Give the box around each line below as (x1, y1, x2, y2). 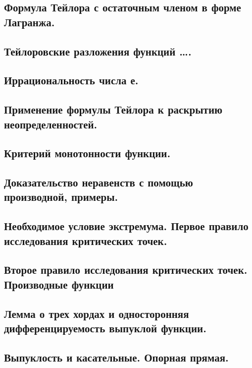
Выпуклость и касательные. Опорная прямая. (4, 349, 229, 365)
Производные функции (4, 276, 114, 292)
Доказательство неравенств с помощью (4, 175, 193, 190)
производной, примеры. (4, 189, 118, 204)
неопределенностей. (4, 116, 98, 131)
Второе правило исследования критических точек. (4, 262, 248, 277)
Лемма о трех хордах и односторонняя (4, 306, 189, 321)
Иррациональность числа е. (4, 72, 139, 88)
